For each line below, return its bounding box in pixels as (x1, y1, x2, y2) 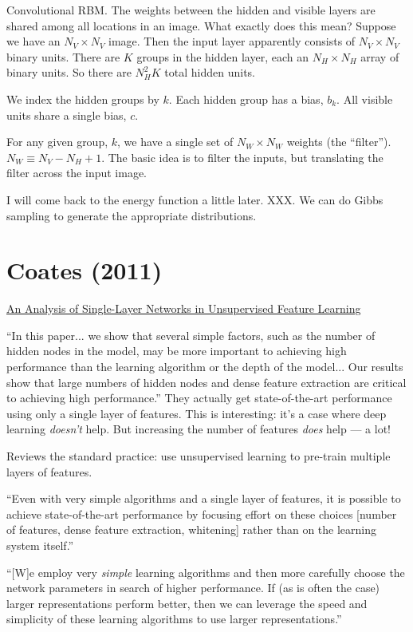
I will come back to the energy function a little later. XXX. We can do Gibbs (6, 191, 383, 207)
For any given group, (6, 133, 108, 150)
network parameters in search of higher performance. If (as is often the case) (6, 579, 380, 596)
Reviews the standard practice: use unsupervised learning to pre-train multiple (6, 448, 391, 464)
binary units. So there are (6, 64, 132, 81)
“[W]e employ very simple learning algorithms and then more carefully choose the (6, 563, 405, 580)
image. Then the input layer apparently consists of (108, 33, 356, 49)
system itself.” (6, 536, 74, 553)
